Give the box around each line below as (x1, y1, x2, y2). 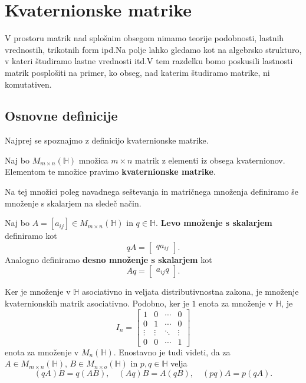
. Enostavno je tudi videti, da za (113, 345, 231, 358)
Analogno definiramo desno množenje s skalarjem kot (5, 253, 212, 265)
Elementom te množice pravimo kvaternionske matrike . (5, 165, 216, 178)
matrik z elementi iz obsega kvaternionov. (135, 154, 285, 166)
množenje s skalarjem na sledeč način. (5, 197, 142, 209)
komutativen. (5, 78, 52, 90)
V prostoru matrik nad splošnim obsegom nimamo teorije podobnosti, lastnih (5, 32, 284, 44)
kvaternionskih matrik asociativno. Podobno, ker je (5, 297, 189, 309)
